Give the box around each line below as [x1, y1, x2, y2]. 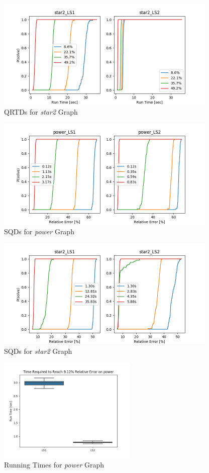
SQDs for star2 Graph [4, 345, 72, 356]
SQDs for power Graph [4, 226, 74, 236]
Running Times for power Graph [4, 459, 104, 469]
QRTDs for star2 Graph [4, 106, 78, 117]
